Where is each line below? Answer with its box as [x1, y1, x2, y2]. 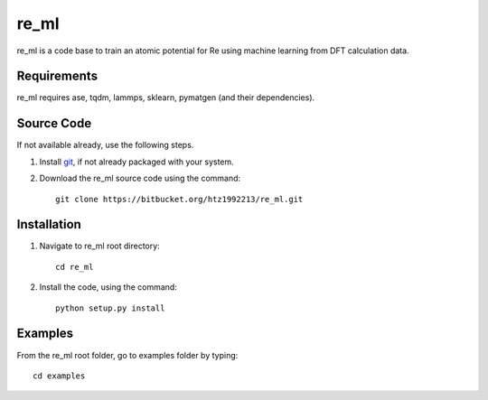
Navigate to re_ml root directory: [39, 240, 160, 252]
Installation [16, 217, 81, 232]
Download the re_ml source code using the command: [39, 172, 241, 184]
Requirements [16, 69, 99, 84]
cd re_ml [55, 262, 94, 272]
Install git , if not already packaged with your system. [39, 156, 234, 167]
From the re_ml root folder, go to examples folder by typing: [16, 349, 239, 360]
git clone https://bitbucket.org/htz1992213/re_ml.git [55, 194, 304, 204]
